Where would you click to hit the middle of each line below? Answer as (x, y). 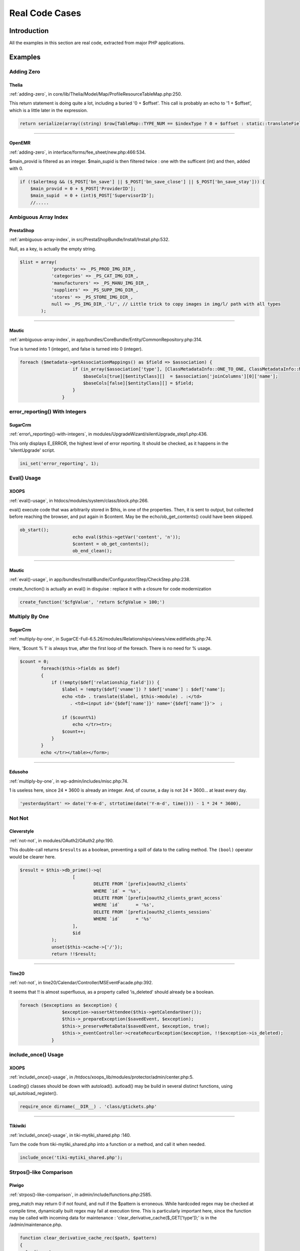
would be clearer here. (32, 857)
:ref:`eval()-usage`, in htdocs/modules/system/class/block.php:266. (79, 500)
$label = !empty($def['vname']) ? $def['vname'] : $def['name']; (144, 690)
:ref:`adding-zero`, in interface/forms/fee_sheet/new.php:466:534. (77, 152)
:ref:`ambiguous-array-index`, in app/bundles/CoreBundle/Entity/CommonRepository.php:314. (106, 340)
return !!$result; (74, 954)
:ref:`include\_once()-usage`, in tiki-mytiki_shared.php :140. (70, 1135)
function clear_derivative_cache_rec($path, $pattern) (88, 1238)
